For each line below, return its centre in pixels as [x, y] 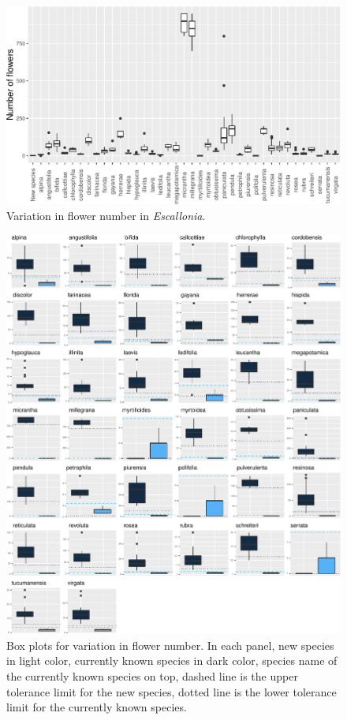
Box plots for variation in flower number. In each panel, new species [170, 645]
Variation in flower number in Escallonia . [106, 215]
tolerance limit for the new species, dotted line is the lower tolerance [172, 691]
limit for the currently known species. [97, 707]
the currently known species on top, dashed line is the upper [152, 675]
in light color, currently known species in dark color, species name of [172, 660]
